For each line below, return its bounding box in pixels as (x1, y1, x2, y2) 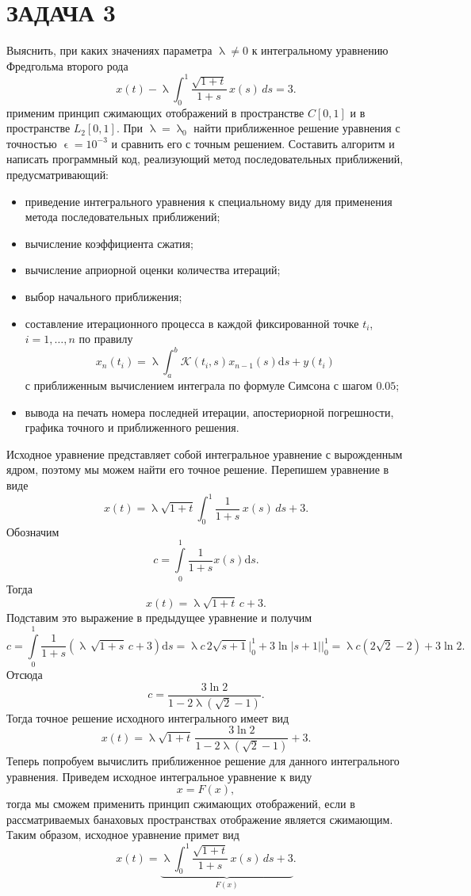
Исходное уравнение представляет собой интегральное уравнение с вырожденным (6, 445, 403, 462)
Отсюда (6, 666, 43, 683)
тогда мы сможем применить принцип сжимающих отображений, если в (6, 795, 355, 812)
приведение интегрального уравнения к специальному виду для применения (25, 193, 392, 209)
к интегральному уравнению (251, 42, 389, 59)
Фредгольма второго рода (6, 57, 128, 74)
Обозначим (6, 523, 59, 540)
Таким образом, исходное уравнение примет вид (6, 826, 239, 843)
